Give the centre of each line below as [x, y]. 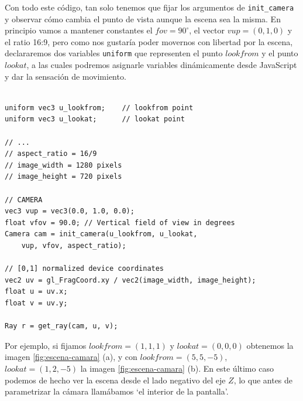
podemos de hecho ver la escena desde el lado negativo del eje [115, 380]
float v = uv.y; [36, 303]
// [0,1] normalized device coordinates [85, 269]
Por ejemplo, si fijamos [46, 345]
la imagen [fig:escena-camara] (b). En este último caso [177, 368]
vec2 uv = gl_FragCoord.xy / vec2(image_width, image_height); [130, 280]
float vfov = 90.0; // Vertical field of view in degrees [120, 222]
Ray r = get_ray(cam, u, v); [61, 326]
